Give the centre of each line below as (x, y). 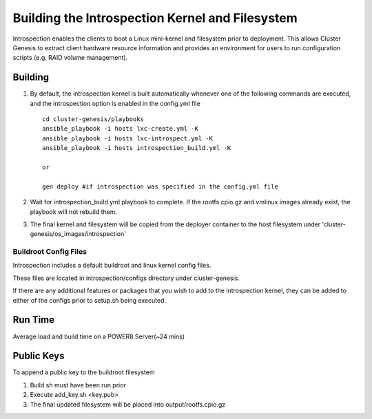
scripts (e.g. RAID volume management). (70, 58)
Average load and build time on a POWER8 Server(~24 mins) (99, 336)
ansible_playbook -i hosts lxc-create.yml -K (121, 129)
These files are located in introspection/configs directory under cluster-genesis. (126, 278)
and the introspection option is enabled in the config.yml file (115, 103)
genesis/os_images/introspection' (78, 234)
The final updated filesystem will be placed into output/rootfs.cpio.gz (128, 404)
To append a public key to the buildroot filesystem (84, 372)
